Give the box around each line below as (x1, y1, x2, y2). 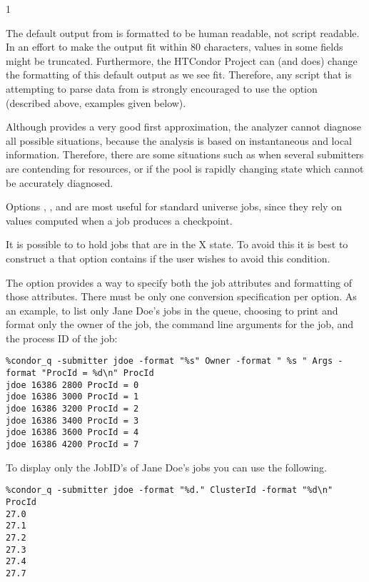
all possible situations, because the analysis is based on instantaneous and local (6, 133, 353, 148)
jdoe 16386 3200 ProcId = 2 (6, 404, 139, 414)
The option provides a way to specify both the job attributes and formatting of (6, 275, 352, 290)
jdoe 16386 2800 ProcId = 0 (6, 379, 139, 390)
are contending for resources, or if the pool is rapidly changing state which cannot (6, 160, 364, 175)
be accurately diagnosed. (6, 175, 113, 190)
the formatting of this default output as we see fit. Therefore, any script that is (6, 67, 352, 82)
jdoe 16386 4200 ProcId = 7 (6, 439, 139, 450)
